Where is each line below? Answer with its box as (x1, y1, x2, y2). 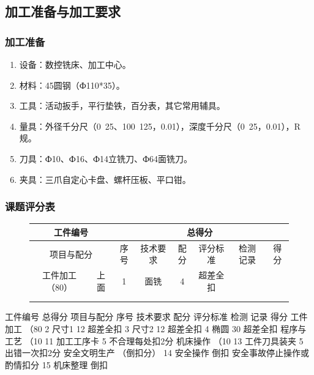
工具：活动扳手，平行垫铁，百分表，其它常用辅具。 (19, 99, 225, 112)
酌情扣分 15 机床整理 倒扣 (5, 358, 108, 371)
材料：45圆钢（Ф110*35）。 (19, 78, 125, 91)
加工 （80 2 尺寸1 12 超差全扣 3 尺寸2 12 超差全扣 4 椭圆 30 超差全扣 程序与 (5, 322, 307, 335)
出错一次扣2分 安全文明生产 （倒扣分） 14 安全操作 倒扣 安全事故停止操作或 (5, 346, 309, 359)
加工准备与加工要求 (5, 2, 121, 21)
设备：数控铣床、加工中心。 (19, 58, 131, 70)
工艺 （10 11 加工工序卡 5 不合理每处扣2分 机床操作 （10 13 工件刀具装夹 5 (5, 334, 304, 347)
